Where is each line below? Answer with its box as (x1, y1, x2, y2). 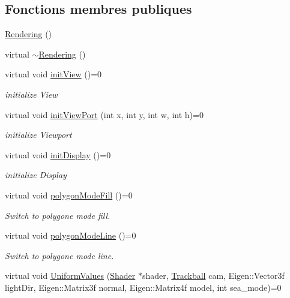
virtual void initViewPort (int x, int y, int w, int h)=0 (5, 108, 204, 121)
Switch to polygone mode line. (5, 249, 114, 261)
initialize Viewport (5, 128, 72, 141)
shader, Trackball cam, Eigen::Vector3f (142, 269, 285, 282)
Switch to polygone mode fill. (5, 209, 110, 221)
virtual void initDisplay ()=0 (5, 148, 111, 161)
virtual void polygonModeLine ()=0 (5, 229, 136, 242)
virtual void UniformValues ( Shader (5, 269, 136, 282)
